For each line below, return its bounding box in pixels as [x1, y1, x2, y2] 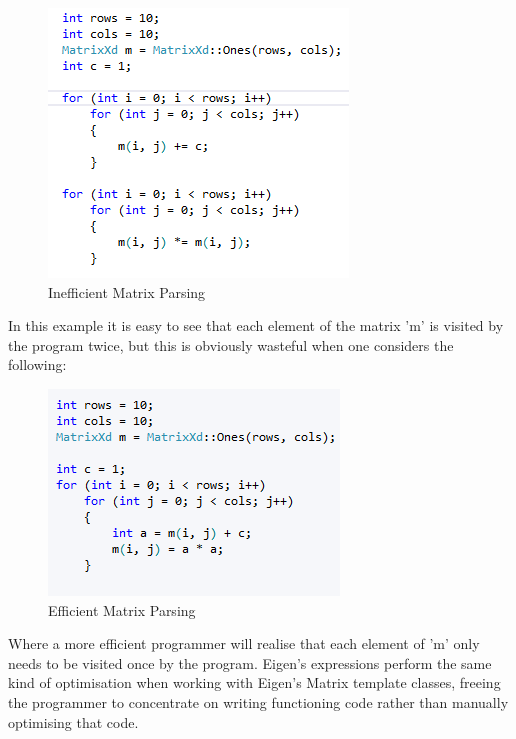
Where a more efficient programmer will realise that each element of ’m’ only [8, 633, 480, 654]
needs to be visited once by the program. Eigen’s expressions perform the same [8, 652, 492, 673]
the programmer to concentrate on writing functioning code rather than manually [8, 691, 509, 712]
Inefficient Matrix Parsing [48, 281, 206, 302]
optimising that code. [8, 711, 139, 732]
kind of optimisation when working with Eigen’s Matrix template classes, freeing [8, 672, 501, 693]
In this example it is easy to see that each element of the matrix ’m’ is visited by [8, 315, 504, 336]
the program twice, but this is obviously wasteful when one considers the [8, 334, 454, 355]
